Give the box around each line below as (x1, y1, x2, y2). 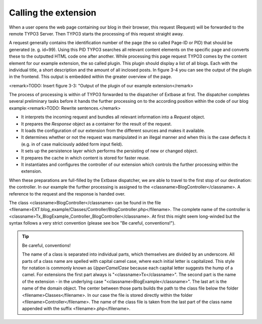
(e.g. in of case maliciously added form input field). (21, 141, 123, 147)
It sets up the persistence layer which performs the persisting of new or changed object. (21, 148, 198, 154)
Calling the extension (9, 7, 97, 18)
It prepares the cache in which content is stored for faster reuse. (21, 155, 150, 161)
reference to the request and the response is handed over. (9, 191, 126, 196)
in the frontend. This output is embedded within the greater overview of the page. (9, 74, 172, 80)
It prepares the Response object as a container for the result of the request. (21, 121, 172, 127)
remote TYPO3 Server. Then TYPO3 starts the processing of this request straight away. (9, 31, 184, 36)
